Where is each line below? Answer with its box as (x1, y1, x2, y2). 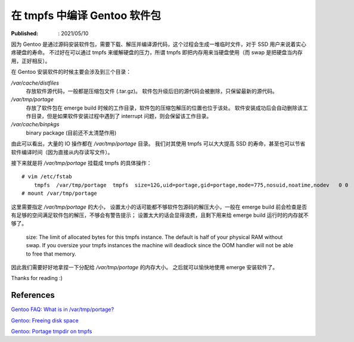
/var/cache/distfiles (11, 79, 60, 86)
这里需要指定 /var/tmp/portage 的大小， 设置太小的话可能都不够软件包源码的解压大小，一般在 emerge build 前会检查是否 (11, 203, 307, 210)
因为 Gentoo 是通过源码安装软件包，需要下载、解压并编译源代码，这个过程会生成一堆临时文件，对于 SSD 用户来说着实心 (11, 41, 306, 48)
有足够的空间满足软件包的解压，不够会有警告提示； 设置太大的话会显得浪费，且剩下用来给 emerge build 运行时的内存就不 (11, 212, 309, 219)
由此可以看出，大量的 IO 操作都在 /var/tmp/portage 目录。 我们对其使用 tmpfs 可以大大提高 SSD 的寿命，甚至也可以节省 (11, 140, 306, 147)
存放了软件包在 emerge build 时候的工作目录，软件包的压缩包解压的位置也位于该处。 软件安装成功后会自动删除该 (26, 104, 303, 111)
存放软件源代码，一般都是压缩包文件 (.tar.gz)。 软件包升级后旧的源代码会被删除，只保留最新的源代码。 (26, 87, 278, 95)
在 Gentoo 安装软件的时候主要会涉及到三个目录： (11, 69, 131, 76)
